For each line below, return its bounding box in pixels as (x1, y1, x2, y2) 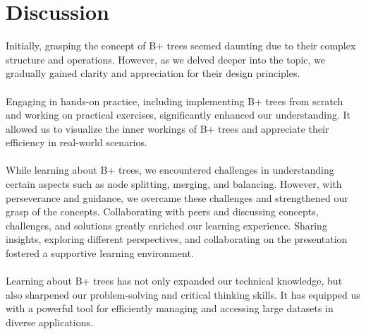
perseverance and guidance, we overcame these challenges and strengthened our (6, 190, 348, 205)
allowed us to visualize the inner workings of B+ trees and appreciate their (6, 121, 329, 136)
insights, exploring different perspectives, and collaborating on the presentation (6, 232, 348, 246)
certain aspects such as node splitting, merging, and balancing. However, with (6, 177, 342, 191)
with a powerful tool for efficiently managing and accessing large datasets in (6, 301, 334, 316)
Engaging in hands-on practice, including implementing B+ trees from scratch (6, 93, 343, 108)
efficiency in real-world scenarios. (6, 135, 147, 150)
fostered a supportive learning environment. (6, 246, 194, 261)
